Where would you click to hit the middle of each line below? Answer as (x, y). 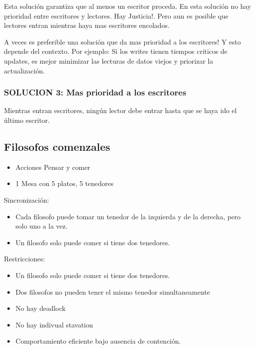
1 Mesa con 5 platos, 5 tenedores (64, 183)
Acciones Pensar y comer (53, 167)
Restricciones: (25, 259)
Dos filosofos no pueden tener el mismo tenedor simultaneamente (113, 291)
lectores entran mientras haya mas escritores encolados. (87, 25)
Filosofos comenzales (57, 146)
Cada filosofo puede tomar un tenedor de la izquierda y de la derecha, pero (128, 216)
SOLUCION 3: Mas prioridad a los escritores (95, 92)
